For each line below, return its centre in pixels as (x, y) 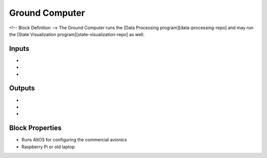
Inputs (19, 49)
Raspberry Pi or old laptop (48, 147)
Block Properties (35, 128)
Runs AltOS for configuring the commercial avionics (74, 140)
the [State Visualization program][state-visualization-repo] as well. (77, 34)
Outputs (22, 88)
